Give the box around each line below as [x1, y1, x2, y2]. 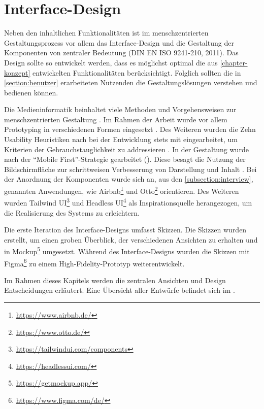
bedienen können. [4, 87, 58, 97]
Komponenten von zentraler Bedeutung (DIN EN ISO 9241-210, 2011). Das [4, 47, 239, 58]
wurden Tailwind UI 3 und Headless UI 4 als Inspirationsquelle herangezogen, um [4, 196, 252, 208]
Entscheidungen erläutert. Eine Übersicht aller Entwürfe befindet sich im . [4, 285, 235, 295]
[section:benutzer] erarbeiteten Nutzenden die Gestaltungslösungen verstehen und [4, 77, 257, 88]
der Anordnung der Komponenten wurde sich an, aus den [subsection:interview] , [4, 174, 253, 184]
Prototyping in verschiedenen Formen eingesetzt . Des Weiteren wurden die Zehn [4, 124, 256, 134]
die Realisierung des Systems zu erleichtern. [4, 207, 140, 218]
